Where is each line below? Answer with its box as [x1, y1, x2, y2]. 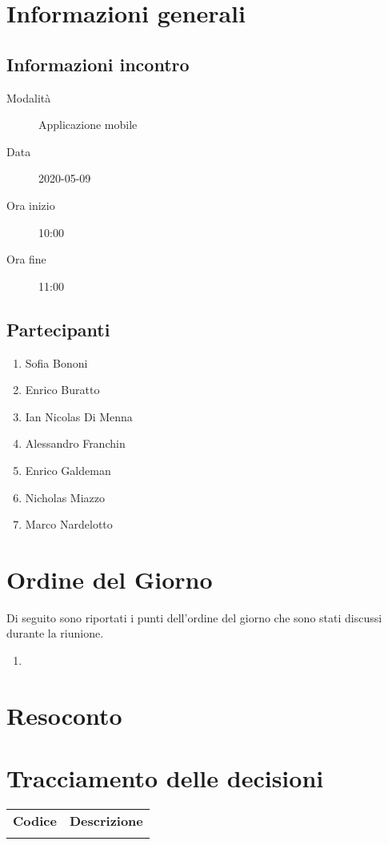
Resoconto [6, 698, 122, 731]
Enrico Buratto [25, 381, 100, 398]
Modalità [6, 89, 51, 106]
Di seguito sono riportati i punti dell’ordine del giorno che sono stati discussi [6, 609, 382, 626]
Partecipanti [6, 316, 110, 341]
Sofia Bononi [25, 354, 88, 371]
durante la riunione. [6, 625, 104, 642]
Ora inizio [6, 196, 55, 213]
